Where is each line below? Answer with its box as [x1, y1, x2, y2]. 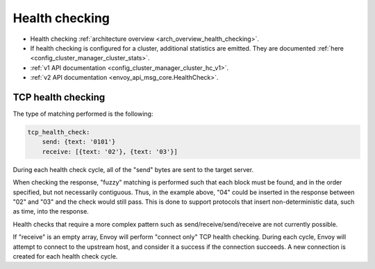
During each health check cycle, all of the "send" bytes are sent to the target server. [12, 165, 253, 173]
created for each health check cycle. [12, 252, 118, 260]
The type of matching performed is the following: [12, 110, 153, 118]
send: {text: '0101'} [42, 138, 116, 146]
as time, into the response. [12, 207, 90, 216]
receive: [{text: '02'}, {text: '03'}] [42, 148, 178, 155]
